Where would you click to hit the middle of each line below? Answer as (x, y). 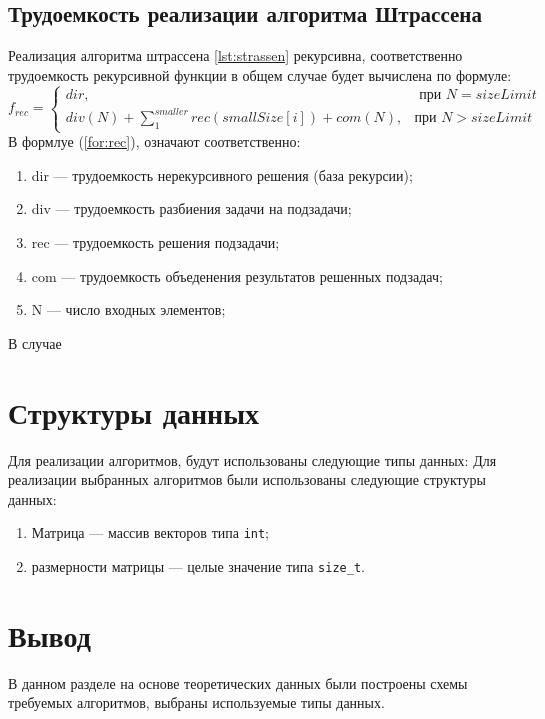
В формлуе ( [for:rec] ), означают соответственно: (154, 141)
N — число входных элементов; (128, 309)
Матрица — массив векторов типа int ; (150, 532)
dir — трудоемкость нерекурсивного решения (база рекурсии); (222, 174)
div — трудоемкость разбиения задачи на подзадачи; (191, 208)
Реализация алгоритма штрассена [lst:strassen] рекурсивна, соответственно (235, 55)
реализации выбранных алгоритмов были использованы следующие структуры (247, 479)
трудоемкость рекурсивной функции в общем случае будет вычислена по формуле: (260, 74)
